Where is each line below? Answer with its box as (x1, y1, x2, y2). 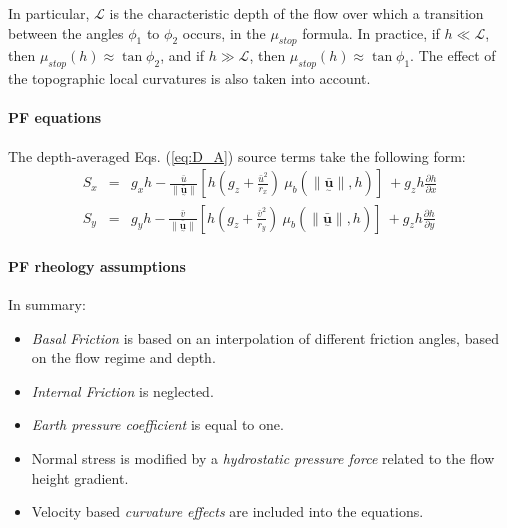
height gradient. (31, 467, 129, 488)
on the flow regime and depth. (31, 347, 216, 368)
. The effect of (410, 45, 496, 66)
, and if (160, 45, 205, 66)
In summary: (8, 293, 86, 314)
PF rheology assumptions (8, 255, 186, 276)
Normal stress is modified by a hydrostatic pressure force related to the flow (31, 447, 495, 468)
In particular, (8, 3, 90, 23)
